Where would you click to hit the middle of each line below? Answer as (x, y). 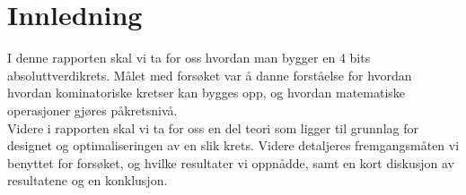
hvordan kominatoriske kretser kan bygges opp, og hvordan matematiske (207, 93)
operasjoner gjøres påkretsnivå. (92, 110)
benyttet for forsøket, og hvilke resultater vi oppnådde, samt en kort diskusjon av (231, 162)
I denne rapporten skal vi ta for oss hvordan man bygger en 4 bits (189, 58)
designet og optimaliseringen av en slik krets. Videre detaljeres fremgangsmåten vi (233, 145)
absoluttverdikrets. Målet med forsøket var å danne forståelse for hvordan (210, 75)
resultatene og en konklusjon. (88, 180)
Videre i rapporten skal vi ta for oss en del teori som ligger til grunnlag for (213, 127)
